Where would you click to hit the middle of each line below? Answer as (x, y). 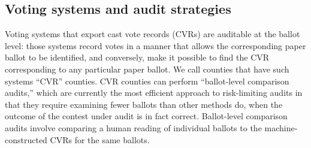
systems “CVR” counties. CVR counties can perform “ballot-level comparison (147, 81)
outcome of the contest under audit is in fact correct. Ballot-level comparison (146, 116)
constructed (26, 139)
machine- (281, 127)
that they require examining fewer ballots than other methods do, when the (144, 104)
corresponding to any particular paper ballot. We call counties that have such (147, 69)
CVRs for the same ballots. (100, 139)
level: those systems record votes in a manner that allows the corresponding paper (155, 45)
